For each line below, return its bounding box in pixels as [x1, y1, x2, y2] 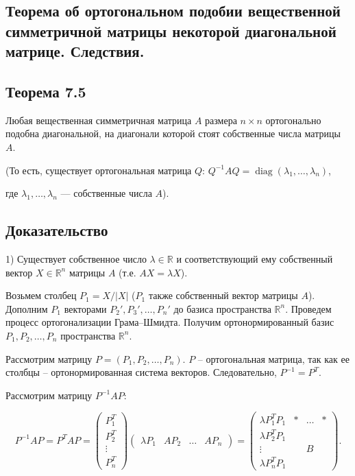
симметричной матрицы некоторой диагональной [5, 20, 336, 41]
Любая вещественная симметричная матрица [5, 112, 192, 127]
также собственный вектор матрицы [148, 288, 298, 302]
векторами [64, 301, 107, 316]
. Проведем [285, 301, 332, 316]
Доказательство [5, 219, 108, 241]
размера [205, 112, 237, 127]
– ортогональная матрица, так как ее [197, 351, 350, 366]
